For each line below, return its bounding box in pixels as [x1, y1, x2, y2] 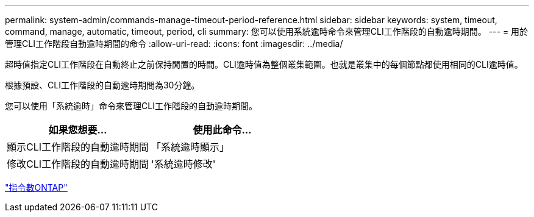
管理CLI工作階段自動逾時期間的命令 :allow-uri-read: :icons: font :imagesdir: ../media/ [5, 38, 343, 49]
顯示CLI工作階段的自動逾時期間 [7, 141, 149, 153]
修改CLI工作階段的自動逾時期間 [7, 158, 149, 170]
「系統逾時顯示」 [151, 141, 230, 153]
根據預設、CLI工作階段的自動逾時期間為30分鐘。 [5, 80, 200, 90]
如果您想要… [48, 124, 107, 136]
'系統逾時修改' [151, 158, 216, 170]
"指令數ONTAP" [5, 182, 68, 193]
